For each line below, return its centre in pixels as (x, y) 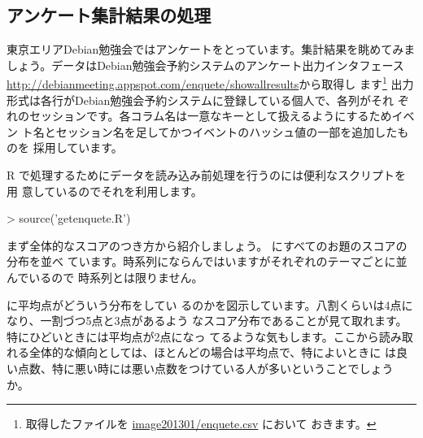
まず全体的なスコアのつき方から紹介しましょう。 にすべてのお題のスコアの (207, 245)
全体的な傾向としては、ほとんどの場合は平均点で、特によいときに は (212, 352)
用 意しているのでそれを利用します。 (105, 191)
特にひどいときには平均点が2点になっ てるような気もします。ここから (193, 336)
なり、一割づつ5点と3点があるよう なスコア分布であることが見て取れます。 (207, 321)
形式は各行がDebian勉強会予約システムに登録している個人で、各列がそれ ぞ (208, 100)
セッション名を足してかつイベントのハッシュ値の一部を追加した (227, 131)
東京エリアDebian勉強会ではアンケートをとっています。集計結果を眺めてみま (211, 49)
